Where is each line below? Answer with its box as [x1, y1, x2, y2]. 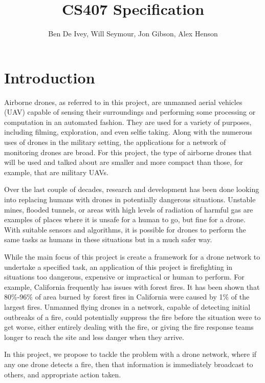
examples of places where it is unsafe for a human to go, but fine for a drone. [4, 214, 246, 225]
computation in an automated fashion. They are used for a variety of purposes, [4, 116, 252, 127]
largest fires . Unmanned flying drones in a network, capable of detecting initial [4, 301, 251, 312]
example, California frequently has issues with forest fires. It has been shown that [4, 281, 260, 292]
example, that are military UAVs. [4, 166, 108, 177]
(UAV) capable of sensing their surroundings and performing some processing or [4, 107, 256, 117]
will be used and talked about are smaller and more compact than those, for [4, 157, 243, 167]
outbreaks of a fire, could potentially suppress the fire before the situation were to [4, 311, 261, 322]
